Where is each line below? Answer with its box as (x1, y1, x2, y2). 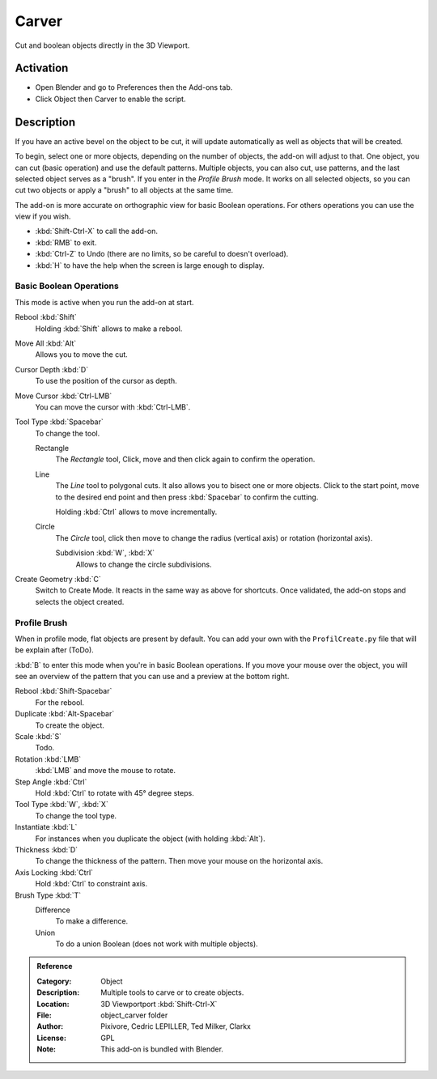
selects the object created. (35, 597, 125, 606)
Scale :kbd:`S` (15, 732, 62, 741)
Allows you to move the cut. (35, 350, 129, 359)
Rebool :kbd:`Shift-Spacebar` (15, 686, 112, 696)
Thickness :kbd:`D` (15, 844, 78, 854)
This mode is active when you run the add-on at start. (15, 297, 194, 307)
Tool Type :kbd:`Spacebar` (15, 417, 104, 427)
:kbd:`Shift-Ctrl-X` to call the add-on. (35, 227, 158, 236)
